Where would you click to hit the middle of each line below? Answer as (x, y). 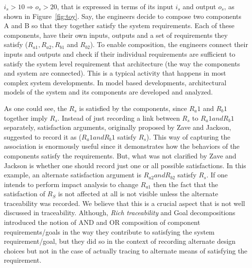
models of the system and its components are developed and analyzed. (109, 92)
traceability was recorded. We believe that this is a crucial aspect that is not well (125, 203)
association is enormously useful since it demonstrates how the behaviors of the (122, 146)
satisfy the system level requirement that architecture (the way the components (122, 63)
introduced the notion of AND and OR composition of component (102, 222)
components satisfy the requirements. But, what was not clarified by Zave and (120, 155)
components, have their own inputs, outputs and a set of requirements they (116, 35)
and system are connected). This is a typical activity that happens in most (115, 73)
